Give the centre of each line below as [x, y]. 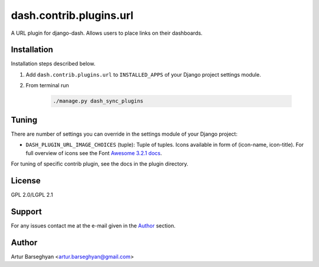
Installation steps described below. [53, 64]
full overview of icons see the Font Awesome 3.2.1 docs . [94, 153]
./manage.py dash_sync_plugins [98, 101]
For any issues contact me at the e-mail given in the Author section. [93, 225]
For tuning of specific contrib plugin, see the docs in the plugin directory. [100, 164]
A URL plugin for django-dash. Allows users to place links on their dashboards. [107, 33]
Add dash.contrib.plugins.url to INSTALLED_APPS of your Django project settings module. [143, 74]
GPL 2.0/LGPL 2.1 [32, 195]
